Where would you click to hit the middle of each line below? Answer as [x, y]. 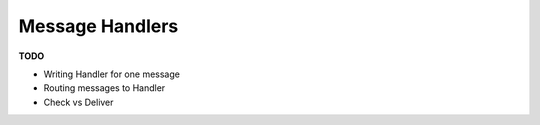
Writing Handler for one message [111, 74]
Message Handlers [98, 26]
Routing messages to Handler [104, 88]
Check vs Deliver [78, 102]
